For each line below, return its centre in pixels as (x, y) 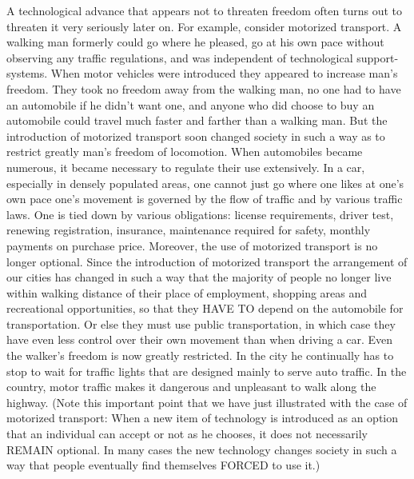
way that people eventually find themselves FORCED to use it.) (163, 465)
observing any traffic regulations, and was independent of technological (180, 57)
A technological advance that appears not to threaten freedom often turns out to (204, 10)
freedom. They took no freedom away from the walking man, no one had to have (204, 88)
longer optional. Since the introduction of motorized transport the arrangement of (207, 261)
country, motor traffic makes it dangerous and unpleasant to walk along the (191, 387)
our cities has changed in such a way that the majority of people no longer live (199, 277)
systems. (27, 73)
